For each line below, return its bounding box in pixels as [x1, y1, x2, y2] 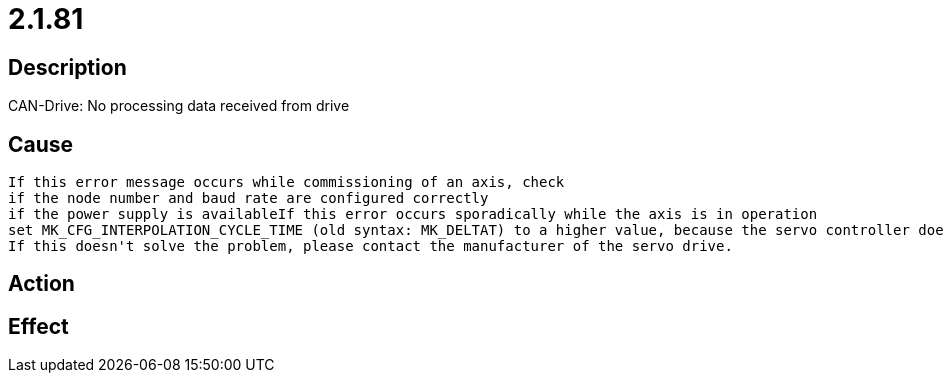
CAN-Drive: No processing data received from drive [8, 97, 350, 115]
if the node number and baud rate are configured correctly [8, 190, 489, 207]
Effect [8, 313, 69, 339]
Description [8, 54, 127, 80]
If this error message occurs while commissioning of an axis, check [8, 174, 565, 191]
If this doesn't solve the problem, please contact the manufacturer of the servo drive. [8, 238, 733, 255]
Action [8, 271, 75, 297]
